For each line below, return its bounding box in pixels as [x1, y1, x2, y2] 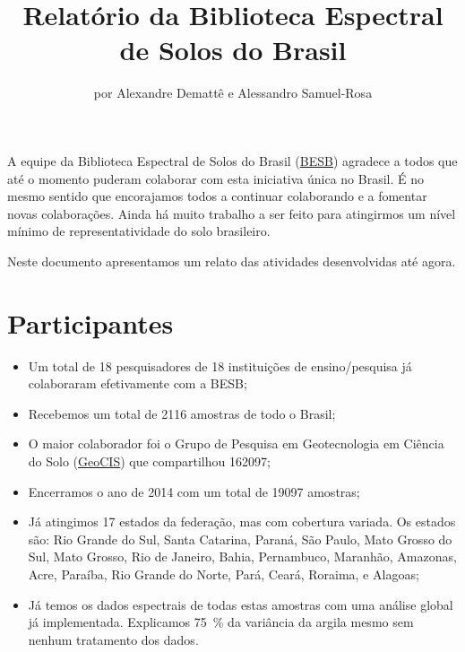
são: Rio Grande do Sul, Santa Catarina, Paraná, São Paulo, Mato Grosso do [28, 529, 452, 548]
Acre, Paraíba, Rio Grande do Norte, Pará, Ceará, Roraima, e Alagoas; [28, 564, 419, 583]
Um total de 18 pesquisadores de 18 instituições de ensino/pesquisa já [28, 356, 412, 375]
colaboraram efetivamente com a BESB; [28, 374, 247, 393]
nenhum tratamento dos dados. [28, 630, 199, 648]
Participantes [7, 304, 174, 341]
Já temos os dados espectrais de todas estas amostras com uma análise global [28, 595, 453, 613]
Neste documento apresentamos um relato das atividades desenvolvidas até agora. [7, 251, 456, 270]
